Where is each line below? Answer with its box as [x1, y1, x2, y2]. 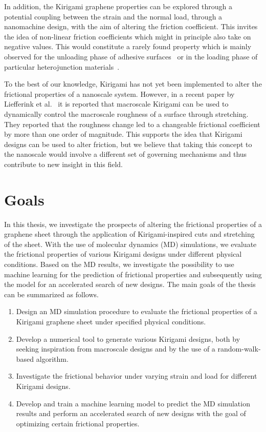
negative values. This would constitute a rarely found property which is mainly [4, 41, 252, 52]
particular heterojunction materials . [4, 61, 120, 72]
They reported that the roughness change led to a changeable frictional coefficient [4, 118, 260, 129]
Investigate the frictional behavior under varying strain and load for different [16, 371, 257, 381]
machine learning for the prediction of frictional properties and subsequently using [4, 269, 262, 279]
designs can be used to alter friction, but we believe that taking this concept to [4, 138, 252, 149]
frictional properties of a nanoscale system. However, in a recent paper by [4, 88, 235, 99]
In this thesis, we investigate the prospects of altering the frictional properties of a [4, 218, 262, 229]
